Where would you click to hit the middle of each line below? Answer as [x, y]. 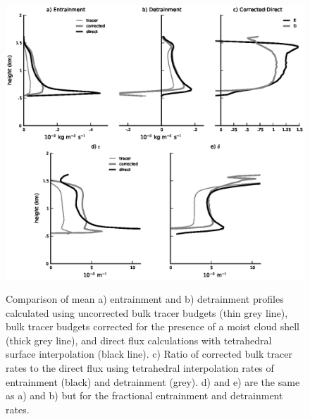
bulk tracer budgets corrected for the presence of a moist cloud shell [153, 326]
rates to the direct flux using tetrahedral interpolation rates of [140, 367]
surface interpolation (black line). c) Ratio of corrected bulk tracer [149, 354]
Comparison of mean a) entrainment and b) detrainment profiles [145, 298]
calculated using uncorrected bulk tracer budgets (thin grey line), [147, 312]
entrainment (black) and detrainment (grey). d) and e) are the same [153, 381]
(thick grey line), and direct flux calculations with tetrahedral [139, 340]
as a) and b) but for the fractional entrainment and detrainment [144, 395]
